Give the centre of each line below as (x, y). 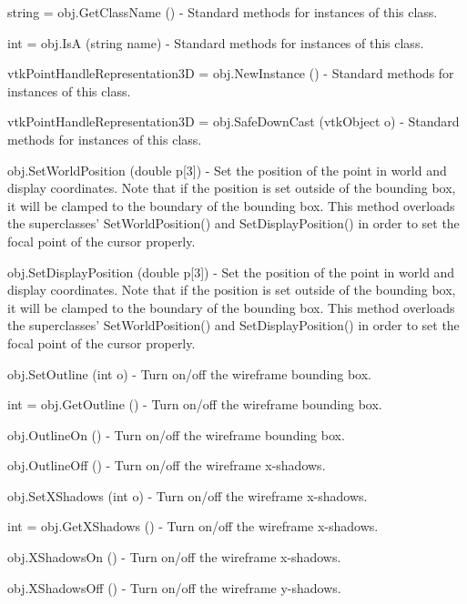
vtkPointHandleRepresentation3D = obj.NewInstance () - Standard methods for (231, 73)
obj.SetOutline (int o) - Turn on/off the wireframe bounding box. (189, 373)
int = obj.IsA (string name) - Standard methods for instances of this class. (216, 42)
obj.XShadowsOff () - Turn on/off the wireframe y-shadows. (174, 587)
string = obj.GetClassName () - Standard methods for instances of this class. (223, 12)
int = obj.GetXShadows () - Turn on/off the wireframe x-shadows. (193, 526)
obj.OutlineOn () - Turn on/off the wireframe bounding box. (176, 434)
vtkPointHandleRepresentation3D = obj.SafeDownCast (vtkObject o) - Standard (233, 121)
